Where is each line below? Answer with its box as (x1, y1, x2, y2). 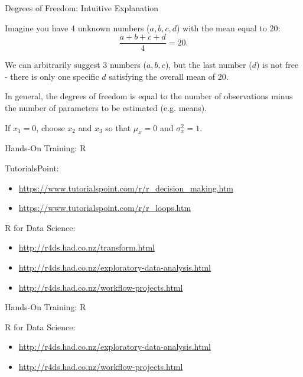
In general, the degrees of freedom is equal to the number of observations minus (5, 90, 293, 102)
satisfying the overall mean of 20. (109, 70, 229, 82)
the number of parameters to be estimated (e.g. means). (5, 102, 207, 114)
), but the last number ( (165, 58, 252, 71)
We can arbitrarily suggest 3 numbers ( (5, 58, 146, 71)
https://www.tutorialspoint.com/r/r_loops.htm (18, 201, 191, 214)
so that (105, 121, 131, 134)
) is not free (256, 58, 299, 71)
